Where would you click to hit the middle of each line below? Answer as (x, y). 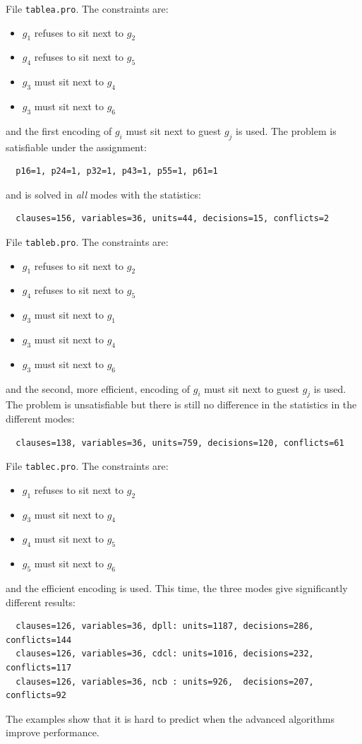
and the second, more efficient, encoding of (98, 388)
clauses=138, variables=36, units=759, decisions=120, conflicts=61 (180, 443)
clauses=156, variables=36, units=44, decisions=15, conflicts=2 (173, 219)
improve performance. (53, 732)
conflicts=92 (36, 696)
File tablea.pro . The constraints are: (87, 8)
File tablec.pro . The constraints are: (87, 466)
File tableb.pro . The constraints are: (87, 242)
